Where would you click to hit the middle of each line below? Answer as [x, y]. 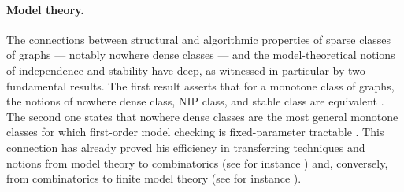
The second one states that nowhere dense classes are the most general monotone [202, 116]
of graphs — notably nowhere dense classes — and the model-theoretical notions [201, 55]
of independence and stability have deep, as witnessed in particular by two [186, 70]
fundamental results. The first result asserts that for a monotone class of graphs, [200, 85]
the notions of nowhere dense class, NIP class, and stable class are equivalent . [195, 101]
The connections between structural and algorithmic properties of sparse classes [199, 39]
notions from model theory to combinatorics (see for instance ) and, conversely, [197, 162]
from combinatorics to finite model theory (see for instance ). [154, 178]
